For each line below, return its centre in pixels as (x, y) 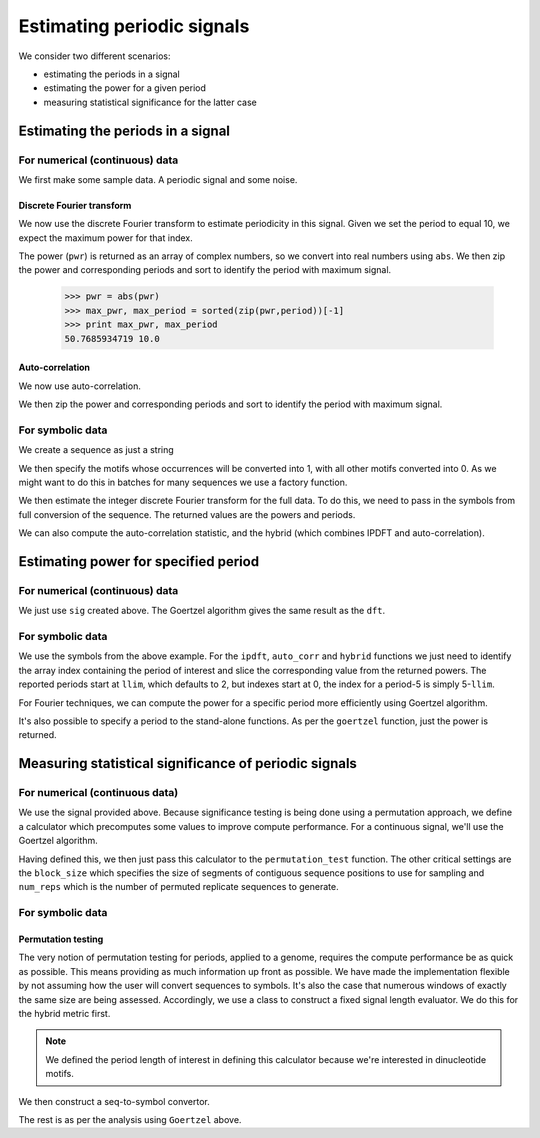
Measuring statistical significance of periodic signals (187, 763)
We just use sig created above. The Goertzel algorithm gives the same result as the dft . (202, 611)
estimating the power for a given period (125, 88)
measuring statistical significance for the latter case (150, 102)
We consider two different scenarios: (94, 56)
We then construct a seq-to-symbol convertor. (114, 1101)
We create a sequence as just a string (96, 450)
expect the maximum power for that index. (106, 237)
